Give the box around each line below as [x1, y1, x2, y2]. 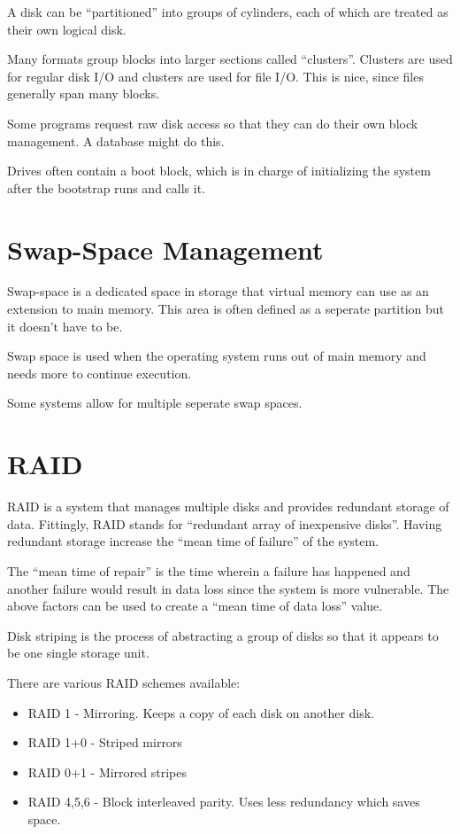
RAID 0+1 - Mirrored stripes [27, 762, 187, 781]
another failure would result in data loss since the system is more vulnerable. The [7, 579, 449, 597]
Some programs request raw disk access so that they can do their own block [7, 113, 418, 132]
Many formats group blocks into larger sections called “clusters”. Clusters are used [7, 50, 453, 68]
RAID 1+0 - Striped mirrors [27, 733, 182, 752]
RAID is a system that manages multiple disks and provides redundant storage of [7, 497, 449, 516]
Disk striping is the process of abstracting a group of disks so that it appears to [7, 626, 439, 644]
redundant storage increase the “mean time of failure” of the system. [7, 532, 379, 550]
